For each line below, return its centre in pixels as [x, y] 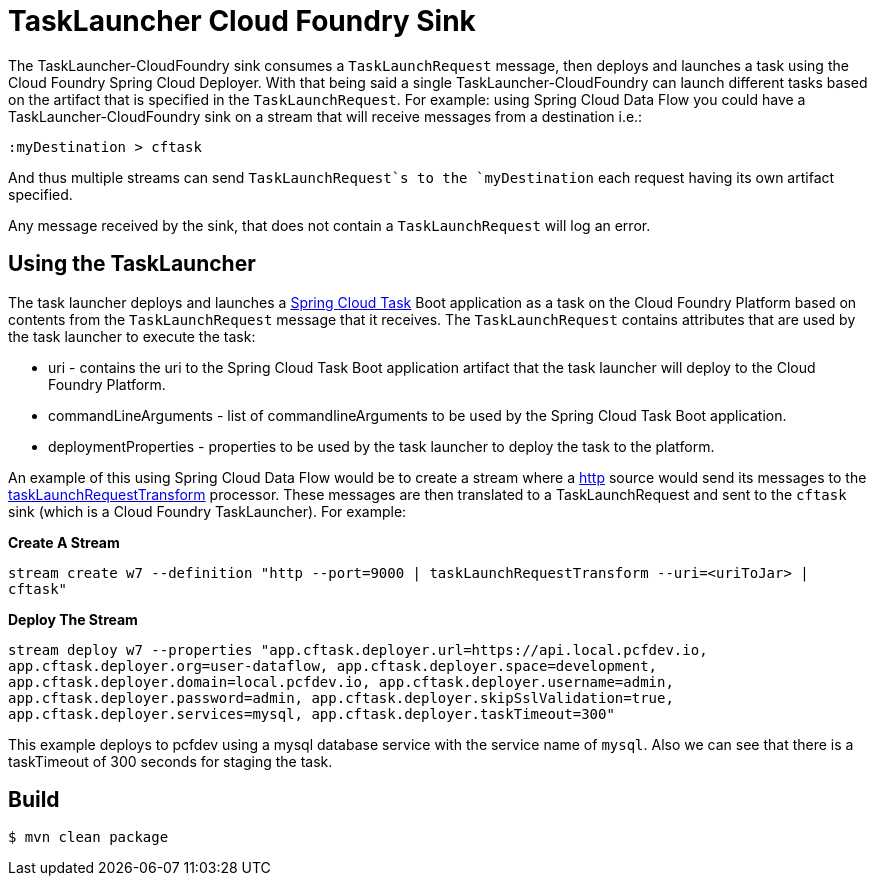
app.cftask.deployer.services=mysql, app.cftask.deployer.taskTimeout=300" [311, 713]
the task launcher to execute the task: [132, 336]
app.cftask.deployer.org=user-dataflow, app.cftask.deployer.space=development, [333, 665]
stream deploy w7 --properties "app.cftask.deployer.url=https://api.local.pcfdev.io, [358, 649]
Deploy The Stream [73, 619]
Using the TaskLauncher [132, 264]
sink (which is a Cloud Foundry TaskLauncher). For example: [207, 511]
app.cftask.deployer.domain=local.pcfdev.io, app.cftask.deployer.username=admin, [341, 681]
